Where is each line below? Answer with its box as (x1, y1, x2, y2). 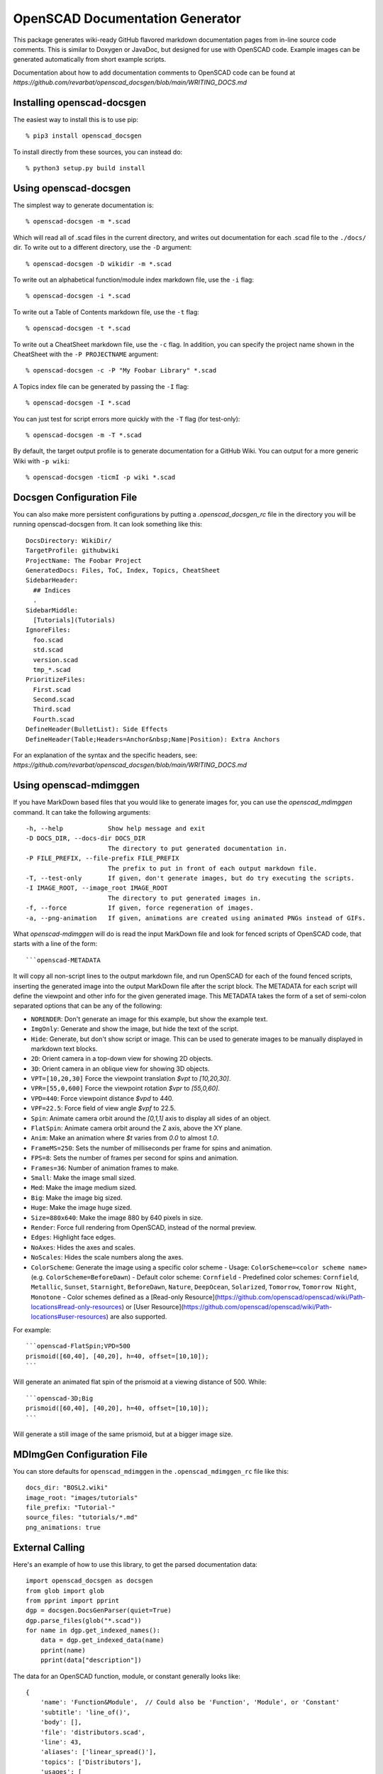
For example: (13, 1326, 52, 1334)
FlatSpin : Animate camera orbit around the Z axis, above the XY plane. (30, 1124, 243, 1133)
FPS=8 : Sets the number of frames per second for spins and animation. (30, 1154, 239, 1162)
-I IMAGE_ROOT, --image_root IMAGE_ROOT (26, 884, 168, 892)
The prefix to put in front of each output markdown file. (107, 864, 318, 872)
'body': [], (40, 1718, 82, 1726)
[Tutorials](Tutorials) (33, 616, 116, 624)
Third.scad (33, 705, 71, 713)
